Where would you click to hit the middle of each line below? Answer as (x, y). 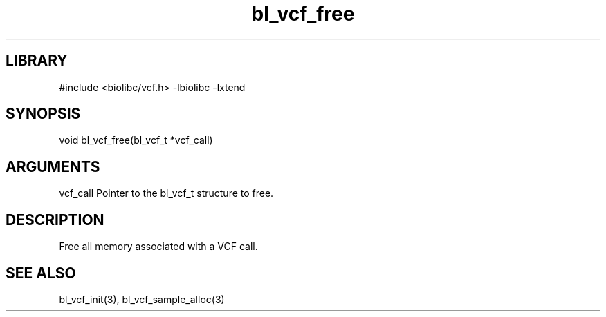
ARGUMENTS (53, 166)
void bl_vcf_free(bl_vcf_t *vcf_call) (136, 140)
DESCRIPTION (55, 220)
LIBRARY (37, 61)
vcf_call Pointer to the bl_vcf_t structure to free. (166, 193)
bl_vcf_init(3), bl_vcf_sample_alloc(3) (142, 299)
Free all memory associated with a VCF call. (158, 247)
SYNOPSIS (43, 114)
